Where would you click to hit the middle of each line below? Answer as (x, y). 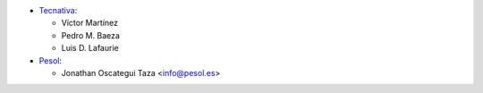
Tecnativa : (58, 10)
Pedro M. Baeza (91, 35)
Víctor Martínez (90, 23)
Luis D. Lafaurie (90, 48)
